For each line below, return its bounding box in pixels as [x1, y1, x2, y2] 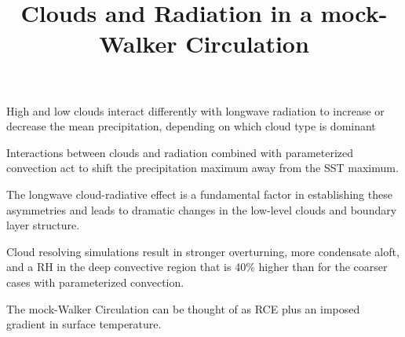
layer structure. [6, 217, 80, 233]
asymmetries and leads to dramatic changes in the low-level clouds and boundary [6, 201, 397, 218]
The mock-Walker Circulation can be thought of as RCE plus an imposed [6, 300, 360, 317]
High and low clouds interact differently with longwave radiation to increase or [6, 102, 385, 119]
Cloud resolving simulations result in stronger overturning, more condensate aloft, [6, 243, 400, 259]
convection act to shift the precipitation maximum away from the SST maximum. [6, 159, 399, 176]
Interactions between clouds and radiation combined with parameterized [6, 144, 354, 160]
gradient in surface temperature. [6, 316, 162, 332]
